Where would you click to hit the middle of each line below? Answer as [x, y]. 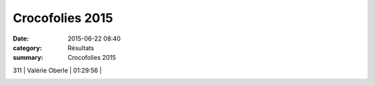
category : [27, 47]
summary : [28, 58]
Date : [21, 39]
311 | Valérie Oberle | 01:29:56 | [57, 70]
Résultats [81, 47]
